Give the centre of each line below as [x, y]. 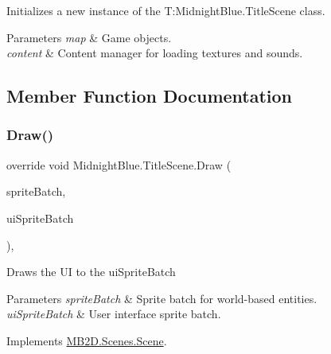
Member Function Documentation [150, 96]
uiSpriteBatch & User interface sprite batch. [114, 314]
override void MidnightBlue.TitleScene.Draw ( [119, 164]
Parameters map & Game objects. [89, 37]
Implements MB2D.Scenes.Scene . [87, 340]
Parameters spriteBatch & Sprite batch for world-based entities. [162, 298]
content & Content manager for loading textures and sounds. [155, 53]
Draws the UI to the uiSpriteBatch [91, 272]
